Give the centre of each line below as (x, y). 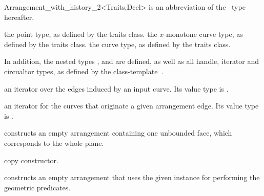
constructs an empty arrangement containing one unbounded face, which (118, 133)
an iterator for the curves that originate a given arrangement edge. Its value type (131, 106)
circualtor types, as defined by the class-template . (84, 71)
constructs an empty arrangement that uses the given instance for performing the (132, 177)
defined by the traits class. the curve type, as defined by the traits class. (117, 44)
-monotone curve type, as (203, 34)
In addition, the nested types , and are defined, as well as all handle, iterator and (132, 61)
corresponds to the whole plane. (54, 143)
